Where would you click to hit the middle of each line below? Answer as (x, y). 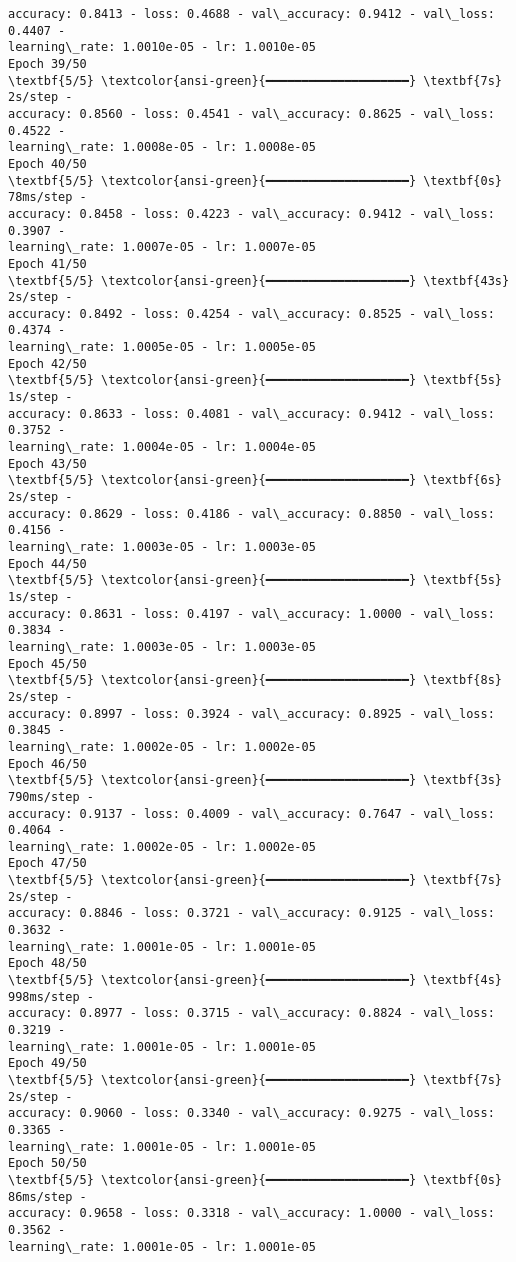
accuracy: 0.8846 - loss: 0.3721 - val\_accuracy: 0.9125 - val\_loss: (251, 913)
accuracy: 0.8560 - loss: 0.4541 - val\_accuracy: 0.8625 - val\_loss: (251, 113)
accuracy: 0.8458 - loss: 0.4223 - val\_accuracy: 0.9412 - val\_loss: (251, 213)
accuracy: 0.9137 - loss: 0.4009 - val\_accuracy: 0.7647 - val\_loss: (251, 813)
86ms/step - (47, 1196)
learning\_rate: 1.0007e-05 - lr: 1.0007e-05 (162, 247)
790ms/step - (51, 796)
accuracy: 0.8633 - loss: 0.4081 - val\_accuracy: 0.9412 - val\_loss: (251, 413)
